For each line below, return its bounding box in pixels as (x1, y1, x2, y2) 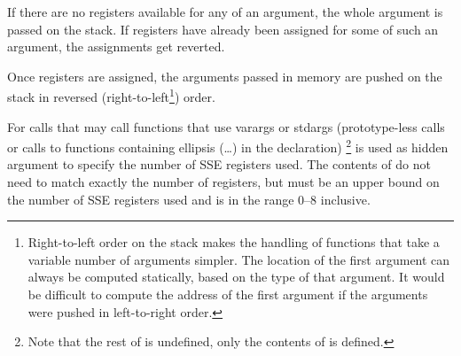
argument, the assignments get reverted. (7, 37, 225, 56)
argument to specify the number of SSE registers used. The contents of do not (7, 155, 431, 174)
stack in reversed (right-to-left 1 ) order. (7, 85, 215, 106)
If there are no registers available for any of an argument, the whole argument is (7, 3, 443, 20)
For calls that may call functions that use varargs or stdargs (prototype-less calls (7, 117, 445, 135)
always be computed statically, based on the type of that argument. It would (27, 267, 445, 286)
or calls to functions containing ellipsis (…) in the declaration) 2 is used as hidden (7, 135, 449, 156)
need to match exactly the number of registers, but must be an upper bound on (7, 173, 440, 191)
